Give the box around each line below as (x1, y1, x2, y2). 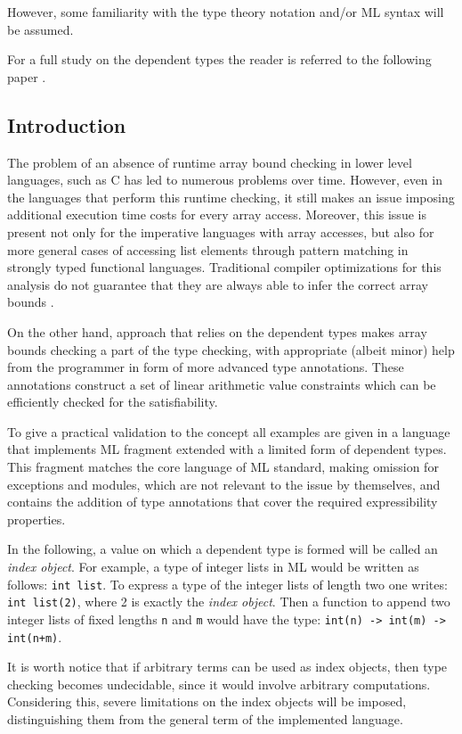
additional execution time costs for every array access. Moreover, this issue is (7, 205, 426, 224)
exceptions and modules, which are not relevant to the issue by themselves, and (7, 474, 441, 493)
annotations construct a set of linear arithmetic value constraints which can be (7, 375, 436, 393)
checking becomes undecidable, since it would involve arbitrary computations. (7, 674, 431, 693)
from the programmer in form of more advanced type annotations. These (7, 358, 404, 376)
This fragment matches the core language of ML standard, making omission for (7, 458, 439, 476)
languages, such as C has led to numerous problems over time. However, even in (7, 170, 442, 189)
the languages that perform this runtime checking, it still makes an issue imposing (7, 187, 455, 206)
